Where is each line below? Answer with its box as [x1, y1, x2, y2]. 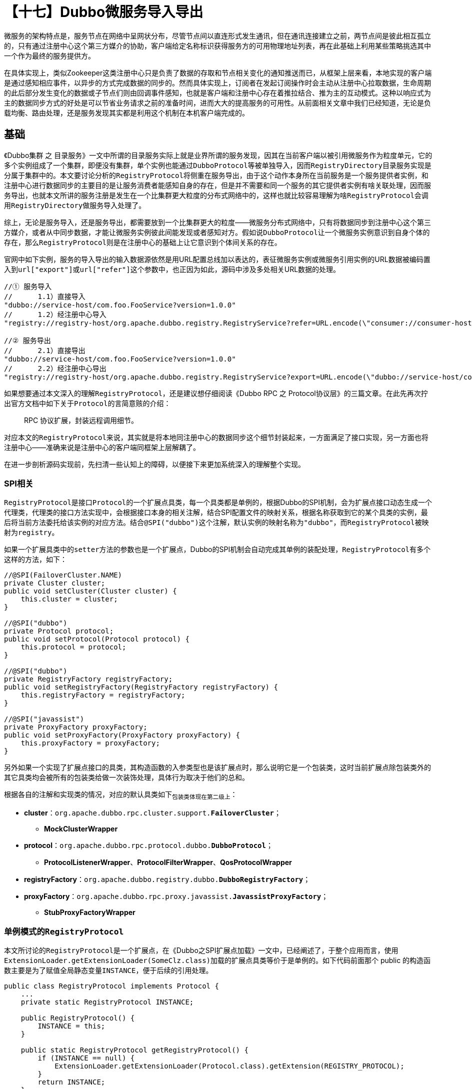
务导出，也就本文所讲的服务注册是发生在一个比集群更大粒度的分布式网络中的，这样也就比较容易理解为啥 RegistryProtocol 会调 [4, 190, 428, 199]
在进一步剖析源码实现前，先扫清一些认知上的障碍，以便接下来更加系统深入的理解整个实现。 [4, 459, 305, 468]
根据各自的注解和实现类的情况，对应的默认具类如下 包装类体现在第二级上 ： [4, 790, 237, 801]
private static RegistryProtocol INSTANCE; [20, 997, 194, 1006]
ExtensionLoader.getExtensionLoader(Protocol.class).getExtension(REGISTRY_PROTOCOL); [54, 1061, 404, 1070]
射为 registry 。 [4, 528, 59, 537]
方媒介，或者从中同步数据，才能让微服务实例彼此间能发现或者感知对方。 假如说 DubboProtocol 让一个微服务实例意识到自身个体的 [4, 227, 430, 236]
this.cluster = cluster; [20, 595, 118, 603]
